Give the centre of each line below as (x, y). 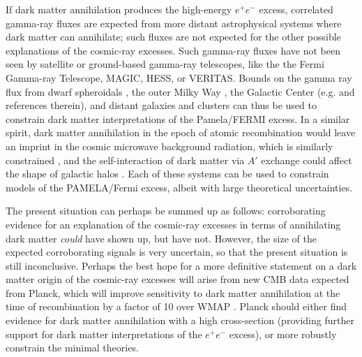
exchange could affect (307, 160)
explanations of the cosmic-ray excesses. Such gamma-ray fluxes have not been (173, 50)
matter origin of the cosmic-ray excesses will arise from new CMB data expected (178, 279)
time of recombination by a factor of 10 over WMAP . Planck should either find (176, 306)
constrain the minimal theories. (72, 348)
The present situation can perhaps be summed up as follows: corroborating (166, 211)
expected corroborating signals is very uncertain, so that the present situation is (177, 252)
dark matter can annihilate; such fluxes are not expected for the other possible (173, 37)
